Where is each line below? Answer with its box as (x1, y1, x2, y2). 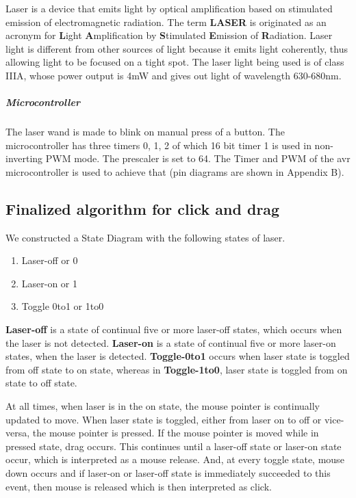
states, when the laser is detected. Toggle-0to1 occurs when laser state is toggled (5, 349, 350, 363)
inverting (5, 151, 43, 166)
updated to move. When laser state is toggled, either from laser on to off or (5, 412, 322, 426)
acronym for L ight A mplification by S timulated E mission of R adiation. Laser (5, 28, 333, 42)
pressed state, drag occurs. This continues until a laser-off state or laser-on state (5, 438, 342, 453)
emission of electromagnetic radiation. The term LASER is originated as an (5, 14, 327, 29)
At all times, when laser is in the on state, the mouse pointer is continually (5, 399, 320, 413)
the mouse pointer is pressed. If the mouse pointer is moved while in (32, 425, 319, 440)
